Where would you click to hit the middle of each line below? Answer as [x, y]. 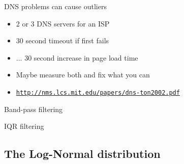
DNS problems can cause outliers [55, 6]
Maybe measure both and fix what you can [83, 75]
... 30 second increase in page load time [77, 57]
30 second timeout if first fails [63, 40]
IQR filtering [24, 126]
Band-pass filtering [34, 109]
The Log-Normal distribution [82, 154]
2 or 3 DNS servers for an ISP [63, 23]
